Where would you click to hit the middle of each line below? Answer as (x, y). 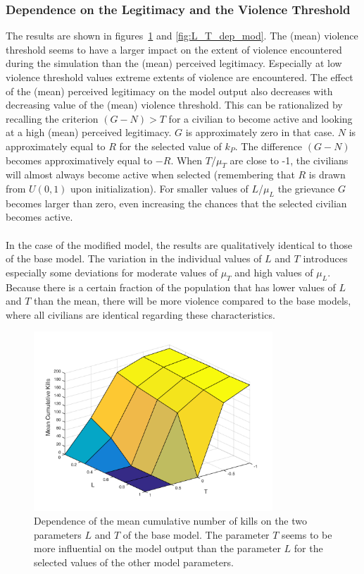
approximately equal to (56, 146)
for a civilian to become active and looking (261, 118)
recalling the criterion (52, 118)
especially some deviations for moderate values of (112, 272)
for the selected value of (170, 146)
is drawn (327, 175)
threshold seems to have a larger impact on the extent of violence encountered (174, 49)
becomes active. (39, 217)
